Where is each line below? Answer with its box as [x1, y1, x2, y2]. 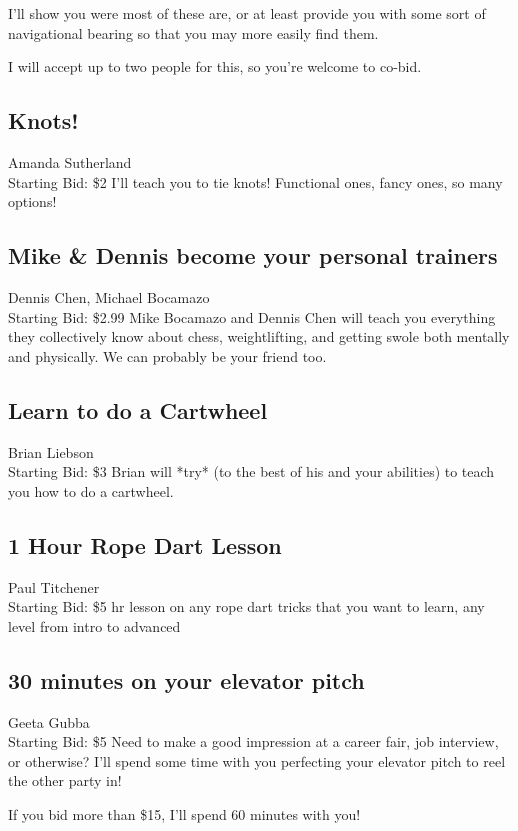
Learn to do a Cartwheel [8, 394, 268, 425]
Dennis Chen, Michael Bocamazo [8, 286, 210, 307]
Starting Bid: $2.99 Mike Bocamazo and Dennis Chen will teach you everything [8, 306, 496, 327]
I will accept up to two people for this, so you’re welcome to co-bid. [8, 56, 422, 77]
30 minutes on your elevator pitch [8, 664, 365, 695]
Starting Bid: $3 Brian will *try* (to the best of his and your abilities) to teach [8, 461, 495, 482]
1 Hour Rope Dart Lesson [8, 529, 282, 560]
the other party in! [8, 770, 122, 791]
